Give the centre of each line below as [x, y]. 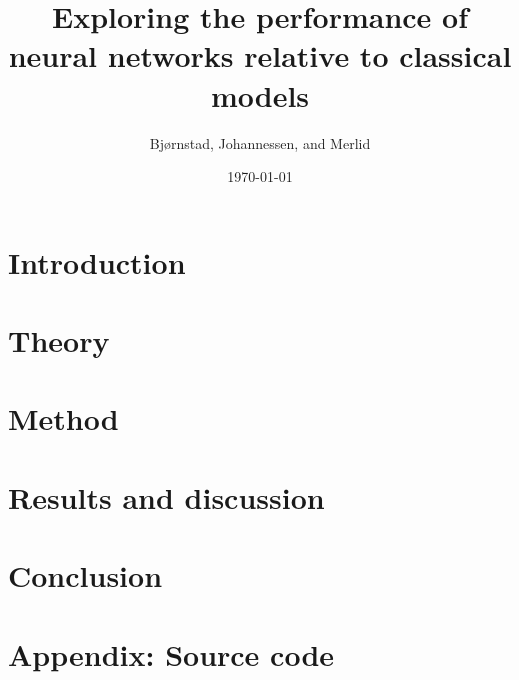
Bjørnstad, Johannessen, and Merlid [260, 142]
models [260, 94]
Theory [59, 340]
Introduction [97, 261]
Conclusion [85, 575]
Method [63, 418]
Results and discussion [166, 496]
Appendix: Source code [171, 653]
